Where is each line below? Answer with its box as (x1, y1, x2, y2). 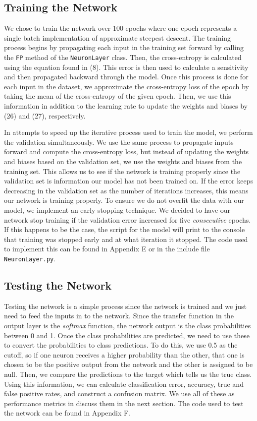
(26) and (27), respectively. (4, 110, 86, 120)
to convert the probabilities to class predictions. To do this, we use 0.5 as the (4, 340, 238, 350)
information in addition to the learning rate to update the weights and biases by (4, 101, 248, 111)
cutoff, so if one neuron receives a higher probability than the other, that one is (4, 349, 245, 360)
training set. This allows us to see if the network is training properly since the (4, 166, 241, 176)
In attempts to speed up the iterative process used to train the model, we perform (4, 127, 253, 137)
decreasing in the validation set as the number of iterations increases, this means (4, 185, 249, 195)
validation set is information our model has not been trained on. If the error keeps (4, 176, 254, 186)
